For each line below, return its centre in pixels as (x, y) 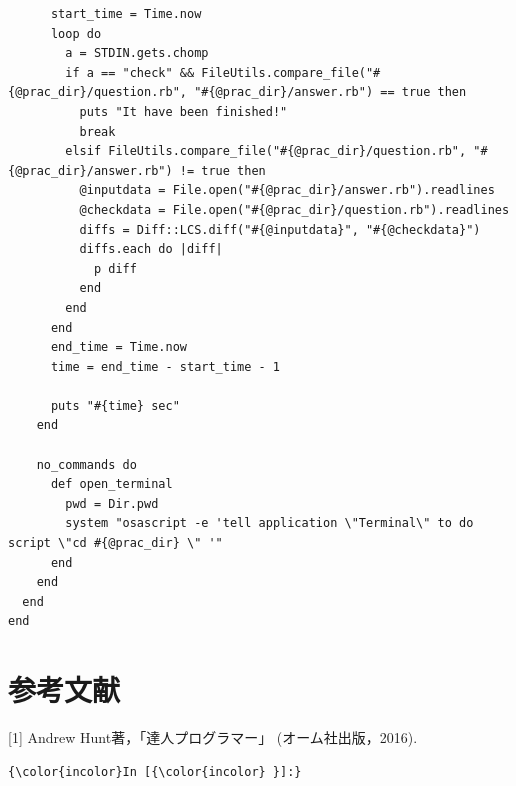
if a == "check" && (130, 72)
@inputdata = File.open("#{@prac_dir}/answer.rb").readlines (287, 190)
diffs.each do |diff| (151, 249)
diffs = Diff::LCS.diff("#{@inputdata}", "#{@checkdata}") (280, 229)
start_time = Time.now (126, 14)
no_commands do (86, 464)
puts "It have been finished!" (183, 111)
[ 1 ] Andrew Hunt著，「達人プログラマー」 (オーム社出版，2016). (213, 737)
